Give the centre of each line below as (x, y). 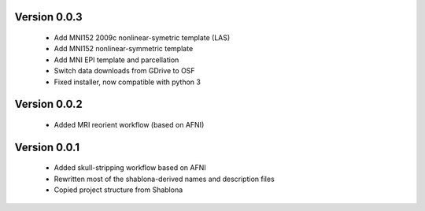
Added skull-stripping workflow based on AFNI (130, 168)
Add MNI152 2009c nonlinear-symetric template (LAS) (142, 38)
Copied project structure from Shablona (118, 190)
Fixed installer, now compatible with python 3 (127, 82)
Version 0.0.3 (48, 17)
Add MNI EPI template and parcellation (116, 60)
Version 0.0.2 (48, 104)
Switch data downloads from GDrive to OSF (125, 71)
